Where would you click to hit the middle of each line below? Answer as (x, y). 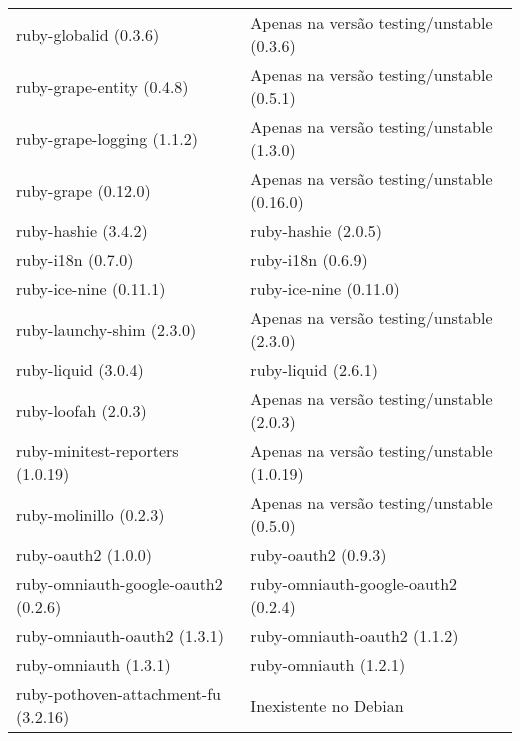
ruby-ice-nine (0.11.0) (325, 288)
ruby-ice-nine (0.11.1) (91, 288)
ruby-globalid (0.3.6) (88, 34)
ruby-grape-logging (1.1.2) (107, 138)
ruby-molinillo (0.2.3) (90, 514)
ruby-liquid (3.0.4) (80, 369)
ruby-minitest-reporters (97, 450)
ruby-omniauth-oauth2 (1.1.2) (354, 635)
